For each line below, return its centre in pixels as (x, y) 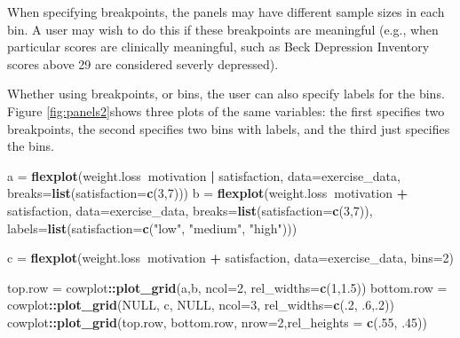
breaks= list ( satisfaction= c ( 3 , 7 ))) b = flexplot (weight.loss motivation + (208, 193)
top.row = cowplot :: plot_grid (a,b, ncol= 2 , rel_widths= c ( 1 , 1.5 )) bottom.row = (227, 287)
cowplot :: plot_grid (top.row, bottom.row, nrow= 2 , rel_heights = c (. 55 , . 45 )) (217, 322)
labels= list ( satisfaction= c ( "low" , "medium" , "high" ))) (152, 228)
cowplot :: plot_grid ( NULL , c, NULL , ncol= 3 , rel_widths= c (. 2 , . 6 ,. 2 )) (201, 305)
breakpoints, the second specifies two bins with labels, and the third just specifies (229, 128)
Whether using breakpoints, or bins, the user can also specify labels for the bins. (226, 94)
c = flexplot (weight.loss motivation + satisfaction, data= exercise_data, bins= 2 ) (231, 258)
